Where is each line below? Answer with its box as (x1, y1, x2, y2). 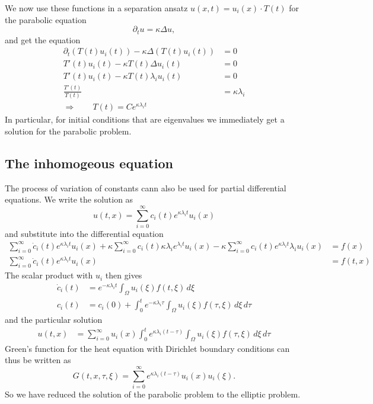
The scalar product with (5, 269, 93, 281)
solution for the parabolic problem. (5, 124, 132, 137)
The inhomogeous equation (5, 153, 173, 172)
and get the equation (5, 33, 81, 46)
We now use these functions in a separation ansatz (5, 2, 188, 14)
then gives (105, 269, 142, 281)
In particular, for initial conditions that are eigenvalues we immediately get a (5, 113, 285, 126)
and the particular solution (5, 313, 103, 325)
